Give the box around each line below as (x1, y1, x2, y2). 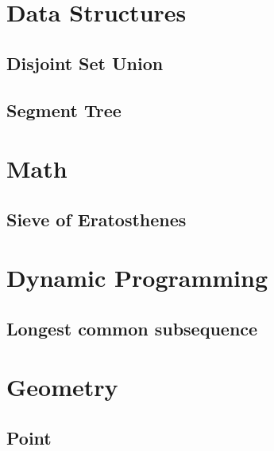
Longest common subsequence (6, 316, 258, 340)
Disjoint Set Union (6, 50, 164, 75)
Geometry (6, 371, 118, 403)
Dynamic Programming (6, 261, 268, 294)
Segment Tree (6, 97, 122, 122)
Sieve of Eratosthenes (6, 206, 187, 231)
